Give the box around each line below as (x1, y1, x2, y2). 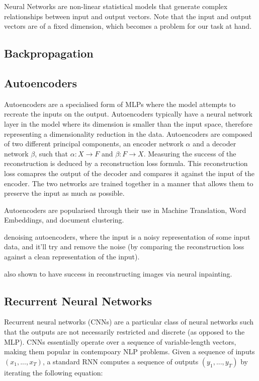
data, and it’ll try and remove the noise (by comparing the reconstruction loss (4, 241, 244, 252)
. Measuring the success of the (143, 148, 236, 158)
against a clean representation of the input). (4, 251, 140, 262)
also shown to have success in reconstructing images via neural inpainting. (4, 268, 232, 279)
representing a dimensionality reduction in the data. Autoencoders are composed (4, 128, 252, 139)
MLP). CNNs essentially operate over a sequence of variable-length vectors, (4, 336, 236, 347)
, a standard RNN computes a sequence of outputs (42, 356, 199, 366)
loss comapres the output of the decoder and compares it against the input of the (4, 168, 254, 178)
